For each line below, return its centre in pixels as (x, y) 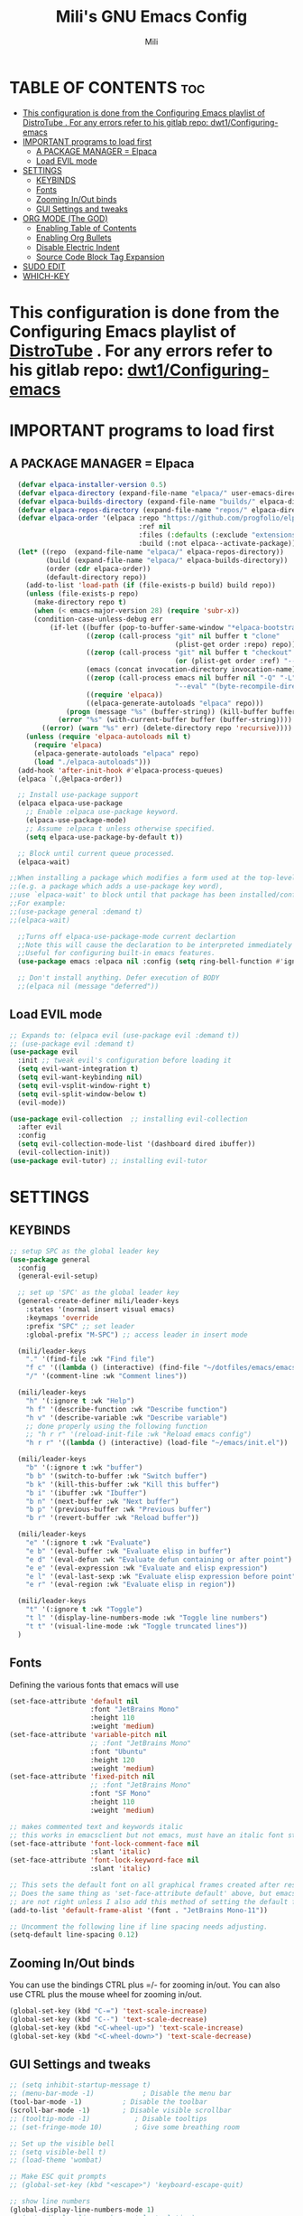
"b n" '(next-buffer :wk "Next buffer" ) (102, 1501)
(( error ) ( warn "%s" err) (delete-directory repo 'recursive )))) (167, 728)
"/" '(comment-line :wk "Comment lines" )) (106, 1376)
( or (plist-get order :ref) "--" (237, 662)
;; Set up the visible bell (62, 2144)
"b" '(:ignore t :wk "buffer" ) (84, 1468)
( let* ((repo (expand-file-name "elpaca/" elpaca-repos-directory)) (151, 552)
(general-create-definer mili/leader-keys (98, 1301)
